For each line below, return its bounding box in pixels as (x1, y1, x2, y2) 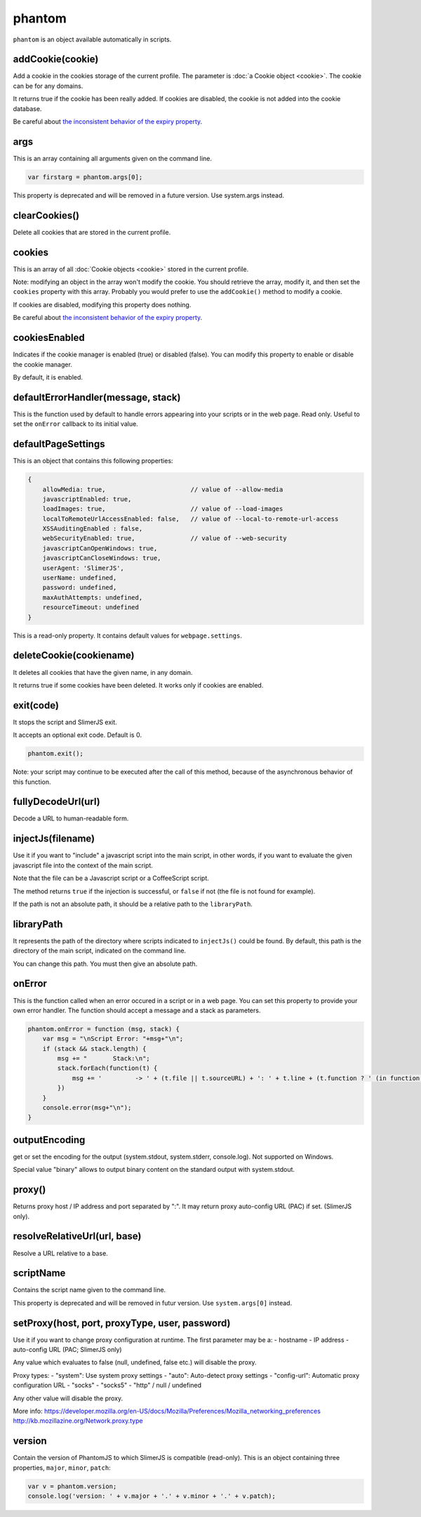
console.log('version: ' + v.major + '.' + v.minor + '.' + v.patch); (27, 1492, 276, 1500)
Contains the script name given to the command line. (13, 1286, 166, 1294)
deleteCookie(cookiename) (13, 650, 135, 661)
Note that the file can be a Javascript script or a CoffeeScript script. (13, 874, 210, 882)
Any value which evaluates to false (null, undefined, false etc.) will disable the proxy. (13, 1358, 257, 1367)
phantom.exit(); (27, 749, 84, 758)
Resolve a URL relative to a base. (13, 1248, 108, 1258)
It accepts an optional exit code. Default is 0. (13, 731, 142, 740)
